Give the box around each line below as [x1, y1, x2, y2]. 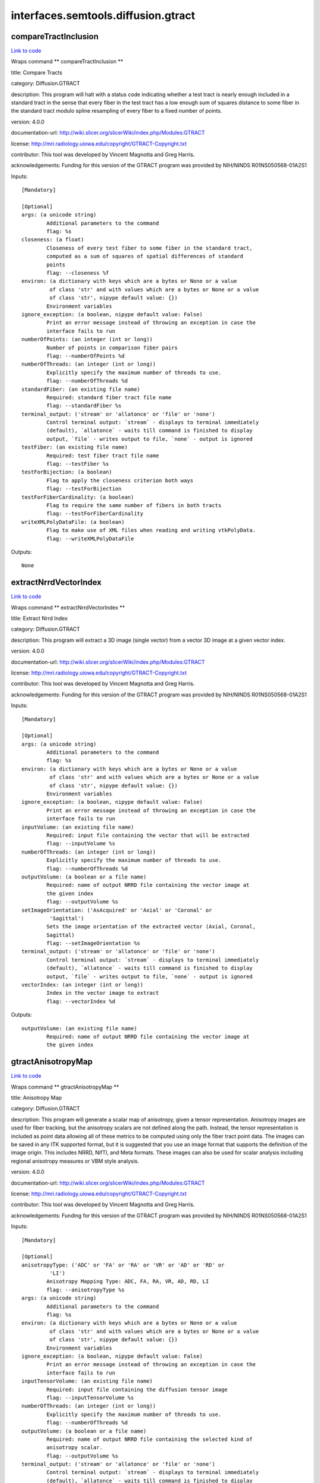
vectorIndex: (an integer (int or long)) [21, 982, 143, 988]
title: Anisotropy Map [11, 1094, 62, 1102]
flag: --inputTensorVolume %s [46, 1394, 135, 1401]
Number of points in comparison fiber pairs [46, 344, 178, 351]
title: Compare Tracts [11, 69, 62, 76]
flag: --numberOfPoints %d [46, 352, 125, 359]
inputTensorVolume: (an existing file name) [21, 1378, 153, 1385]
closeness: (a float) [21, 236, 84, 243]
